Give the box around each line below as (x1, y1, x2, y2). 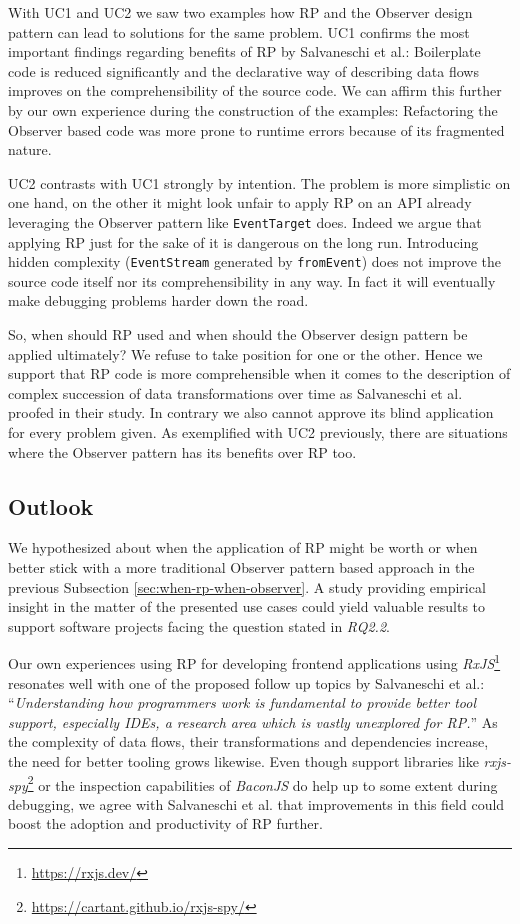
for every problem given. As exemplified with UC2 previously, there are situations (8, 422, 508, 442)
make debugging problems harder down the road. (8, 290, 309, 311)
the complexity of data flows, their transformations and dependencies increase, (8, 731, 489, 752)
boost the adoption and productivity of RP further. (8, 813, 323, 834)
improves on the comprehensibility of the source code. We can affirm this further (8, 80, 502, 101)
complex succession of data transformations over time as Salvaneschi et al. (8, 382, 463, 403)
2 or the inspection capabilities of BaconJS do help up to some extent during (27, 771, 498, 795)
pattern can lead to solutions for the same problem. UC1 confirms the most (8, 21, 470, 42)
